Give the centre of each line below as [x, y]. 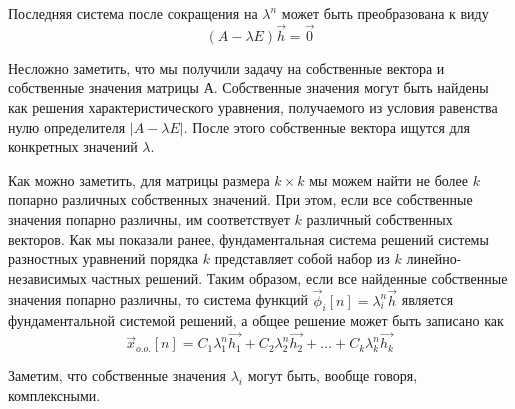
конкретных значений [73, 146]
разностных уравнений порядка [103, 258]
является [427, 299]
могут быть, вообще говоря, [332, 375]
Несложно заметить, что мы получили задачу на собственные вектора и [226, 67]
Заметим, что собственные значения [117, 375]
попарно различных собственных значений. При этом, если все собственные [240, 199]
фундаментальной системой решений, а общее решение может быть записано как [256, 320]
